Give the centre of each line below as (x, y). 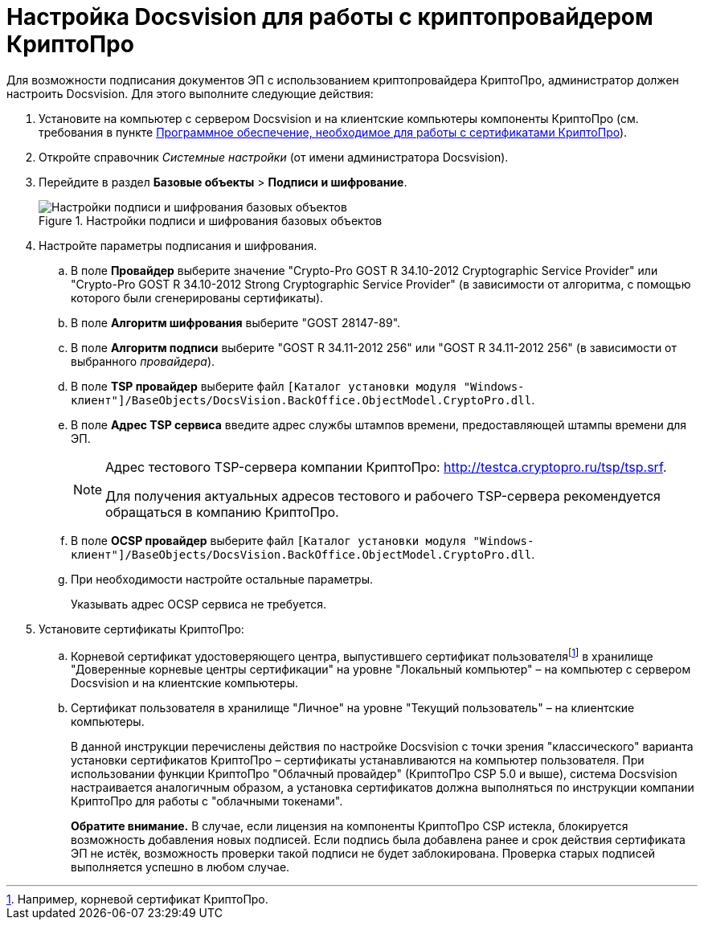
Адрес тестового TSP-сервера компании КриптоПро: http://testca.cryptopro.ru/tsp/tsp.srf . (386, 467)
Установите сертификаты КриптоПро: (141, 629)
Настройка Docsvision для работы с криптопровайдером (330, 17)
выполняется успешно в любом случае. (180, 867)
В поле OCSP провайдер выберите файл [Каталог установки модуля (269, 540)
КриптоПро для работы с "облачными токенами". (207, 801)
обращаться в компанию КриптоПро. (222, 512)
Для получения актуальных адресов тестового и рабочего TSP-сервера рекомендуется (383, 496)
